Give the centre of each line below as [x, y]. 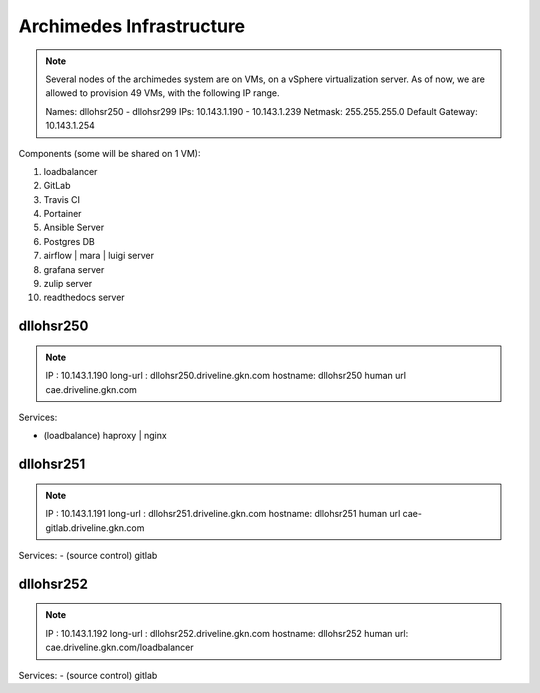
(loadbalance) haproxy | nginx [105, 436]
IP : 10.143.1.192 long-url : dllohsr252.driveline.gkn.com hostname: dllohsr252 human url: [227, 633]
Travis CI [61, 199]
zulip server [68, 284]
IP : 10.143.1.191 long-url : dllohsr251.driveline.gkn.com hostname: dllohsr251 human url [223, 514]
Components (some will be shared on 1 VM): [109, 153]
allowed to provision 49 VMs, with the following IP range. [162, 93]
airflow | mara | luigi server [99, 256]
